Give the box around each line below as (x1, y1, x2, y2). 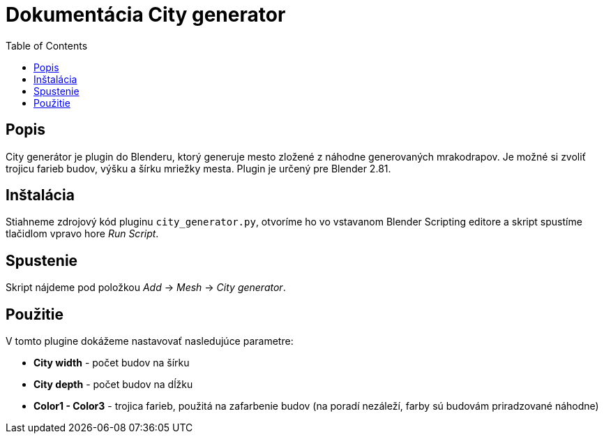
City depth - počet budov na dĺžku (33, 378, 193, 391)
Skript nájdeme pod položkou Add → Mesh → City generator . (6, 281, 286, 294)
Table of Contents (6, 39, 88, 52)
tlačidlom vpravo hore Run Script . (6, 228, 159, 240)
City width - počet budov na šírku (33, 357, 190, 369)
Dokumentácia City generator (6, 3, 286, 27)
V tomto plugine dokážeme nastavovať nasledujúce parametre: (6, 335, 294, 348)
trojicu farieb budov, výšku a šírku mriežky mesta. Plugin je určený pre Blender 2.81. (6, 162, 391, 174)
